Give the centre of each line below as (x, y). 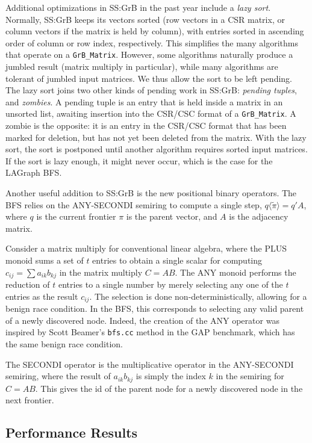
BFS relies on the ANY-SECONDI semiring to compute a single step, (134, 204)
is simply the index (171, 376)
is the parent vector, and (172, 216)
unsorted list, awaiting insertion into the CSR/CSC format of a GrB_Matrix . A (151, 113)
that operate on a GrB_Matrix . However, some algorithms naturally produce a (149, 54)
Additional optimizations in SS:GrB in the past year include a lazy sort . (138, 7)
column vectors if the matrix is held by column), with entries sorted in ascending (155, 31)
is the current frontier (76, 216)
